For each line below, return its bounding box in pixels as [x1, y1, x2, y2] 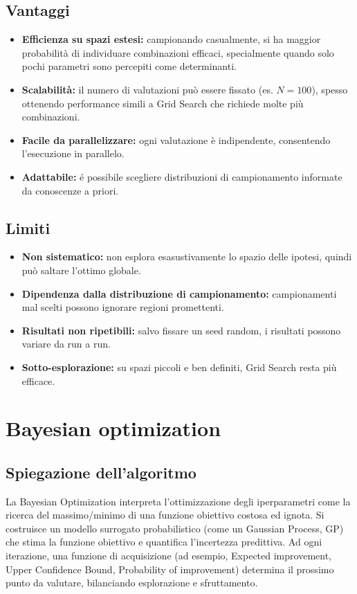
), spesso [311, 82, 348, 96]
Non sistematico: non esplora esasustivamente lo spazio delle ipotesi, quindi [21, 249, 352, 264]
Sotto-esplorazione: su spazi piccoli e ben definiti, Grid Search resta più [21, 359, 337, 374]
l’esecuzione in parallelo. [21, 146, 125, 161]
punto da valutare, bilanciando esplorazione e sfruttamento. [6, 575, 258, 590]
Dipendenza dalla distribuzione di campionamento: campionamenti [21, 286, 337, 300]
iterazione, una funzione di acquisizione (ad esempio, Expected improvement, [6, 548, 331, 563]
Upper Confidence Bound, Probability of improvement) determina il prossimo [6, 561, 334, 576]
